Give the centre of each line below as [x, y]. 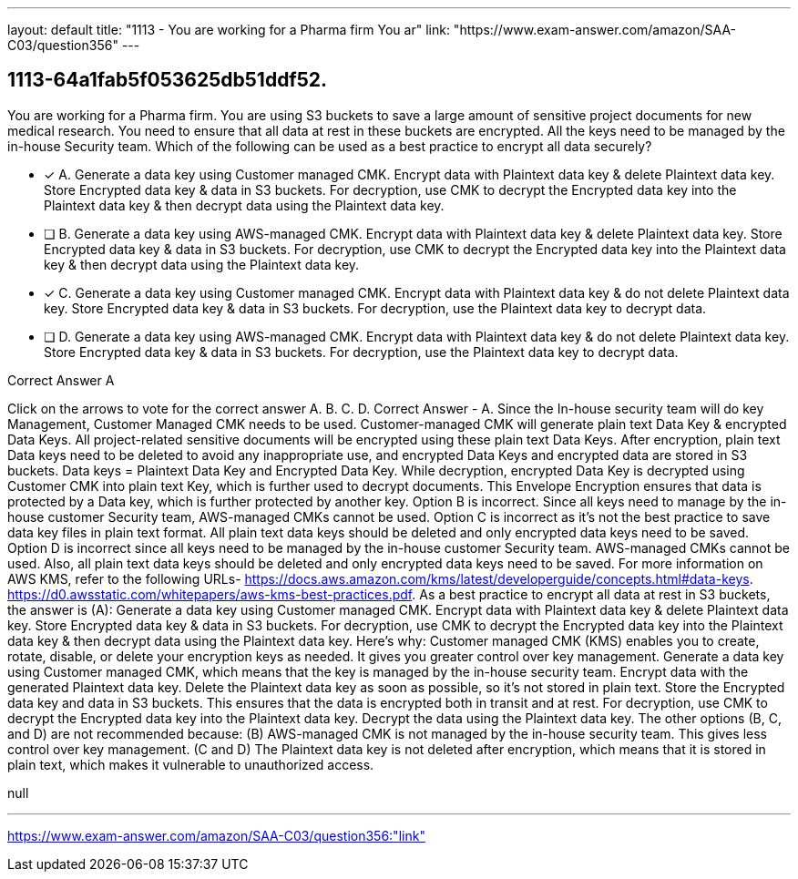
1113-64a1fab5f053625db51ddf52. [168, 80]
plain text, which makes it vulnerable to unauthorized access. [191, 764]
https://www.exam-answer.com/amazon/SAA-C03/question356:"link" [216, 835]
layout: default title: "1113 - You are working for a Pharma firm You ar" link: [229, 30]
